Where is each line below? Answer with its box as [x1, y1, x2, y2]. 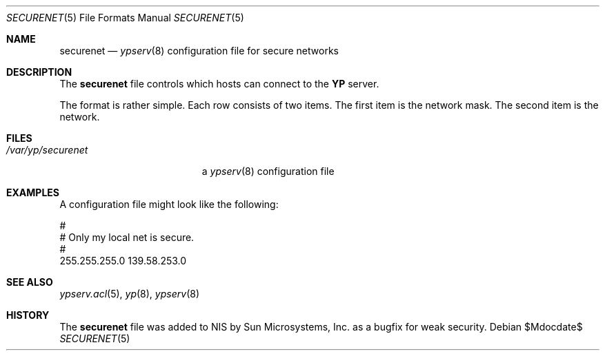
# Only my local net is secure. [59, 231, 195, 243]
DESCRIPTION [6, 66, 72, 78]
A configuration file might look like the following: [59, 198, 279, 210]
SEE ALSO [6, 276, 53, 288]
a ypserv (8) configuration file [201, 165, 335, 177]
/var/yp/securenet [6, 144, 88, 156]
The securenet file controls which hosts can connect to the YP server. [59, 78, 379, 90]
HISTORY [6, 309, 50, 321]
